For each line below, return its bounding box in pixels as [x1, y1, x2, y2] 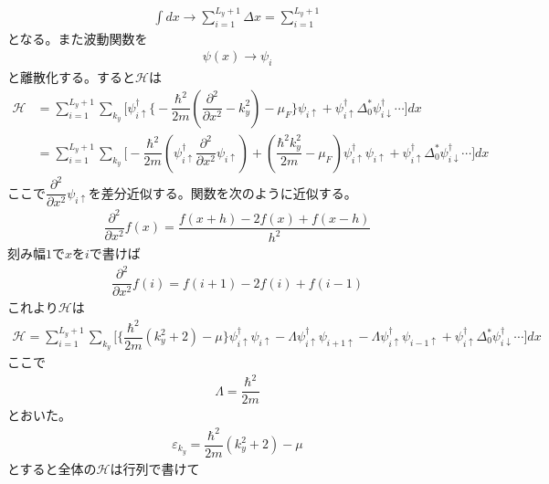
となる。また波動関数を [7, 28, 148, 47]
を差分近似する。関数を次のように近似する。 [88, 183, 357, 202]
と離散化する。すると [7, 68, 135, 87]
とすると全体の [7, 458, 97, 478]
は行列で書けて [110, 458, 200, 478]
